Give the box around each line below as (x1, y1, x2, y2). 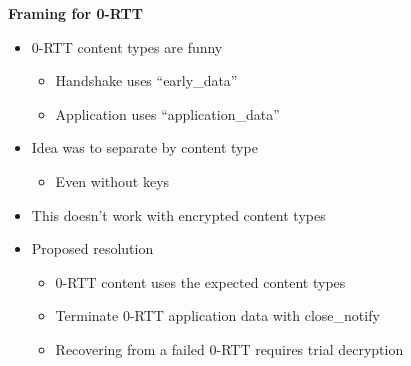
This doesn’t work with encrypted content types (31, 204, 326, 225)
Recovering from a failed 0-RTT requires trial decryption (55, 338, 404, 359)
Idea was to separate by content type (31, 137, 258, 158)
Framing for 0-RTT (8, 3, 144, 23)
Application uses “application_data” (55, 103, 280, 124)
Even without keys (55, 170, 170, 191)
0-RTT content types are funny (31, 36, 223, 57)
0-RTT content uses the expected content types (55, 271, 346, 292)
